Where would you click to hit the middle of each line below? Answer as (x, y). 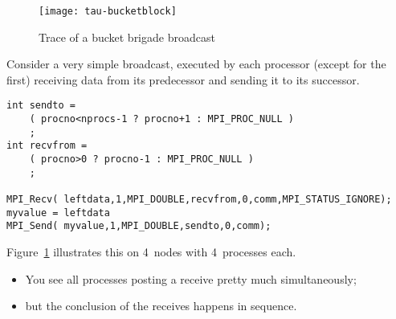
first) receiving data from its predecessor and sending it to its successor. (183, 79)
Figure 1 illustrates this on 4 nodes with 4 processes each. (151, 252)
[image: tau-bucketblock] (108, 11)
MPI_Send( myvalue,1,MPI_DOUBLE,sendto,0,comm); (139, 226)
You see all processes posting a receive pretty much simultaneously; (191, 278)
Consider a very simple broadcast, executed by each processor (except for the (196, 64)
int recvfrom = (47, 146)
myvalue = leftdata (58, 213)
